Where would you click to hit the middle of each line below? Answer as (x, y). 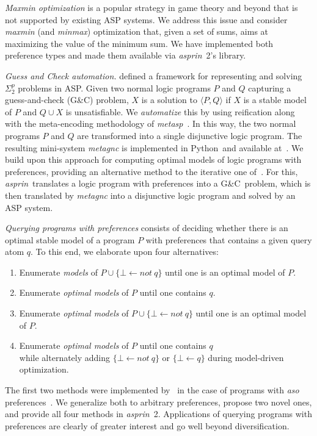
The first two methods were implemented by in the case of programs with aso (152, 390)
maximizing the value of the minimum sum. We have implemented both (139, 43)
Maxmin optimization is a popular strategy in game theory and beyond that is (151, 7)
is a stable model (275, 100)
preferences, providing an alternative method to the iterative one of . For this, (151, 171)
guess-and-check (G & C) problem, (67, 100)
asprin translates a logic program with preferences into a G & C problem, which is (158, 183)
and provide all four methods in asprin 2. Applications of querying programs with (158, 414)
